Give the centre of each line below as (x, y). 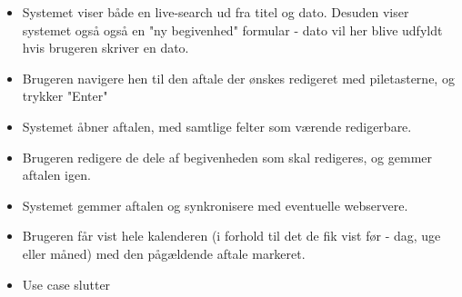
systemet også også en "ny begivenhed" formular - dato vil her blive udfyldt (232, 30)
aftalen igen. (56, 175)
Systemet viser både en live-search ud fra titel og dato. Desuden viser (216, 12)
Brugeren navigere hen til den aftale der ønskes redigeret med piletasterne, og (238, 78)
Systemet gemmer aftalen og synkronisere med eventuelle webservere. (215, 205)
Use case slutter (66, 284)
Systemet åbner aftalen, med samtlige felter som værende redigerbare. (217, 126)
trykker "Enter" (65, 96)
